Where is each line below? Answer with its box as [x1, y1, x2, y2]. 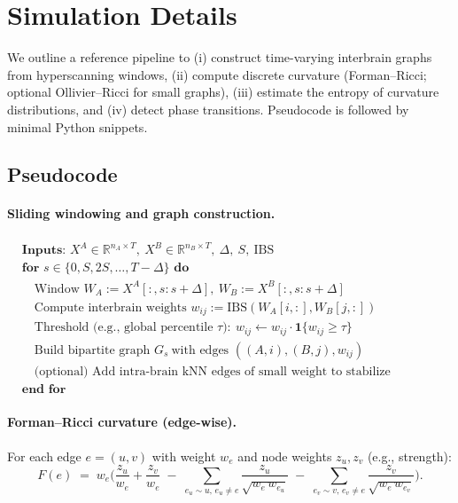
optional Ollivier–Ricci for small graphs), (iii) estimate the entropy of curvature [7, 83, 439, 101]
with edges [171, 343, 229, 357]
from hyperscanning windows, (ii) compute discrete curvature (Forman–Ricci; [7, 65, 427, 83]
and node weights [237, 446, 332, 465]
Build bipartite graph [34, 343, 151, 357]
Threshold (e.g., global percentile [34, 321, 213, 334]
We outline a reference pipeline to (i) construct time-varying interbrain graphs [7, 48, 432, 67]
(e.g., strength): [367, 446, 452, 465]
